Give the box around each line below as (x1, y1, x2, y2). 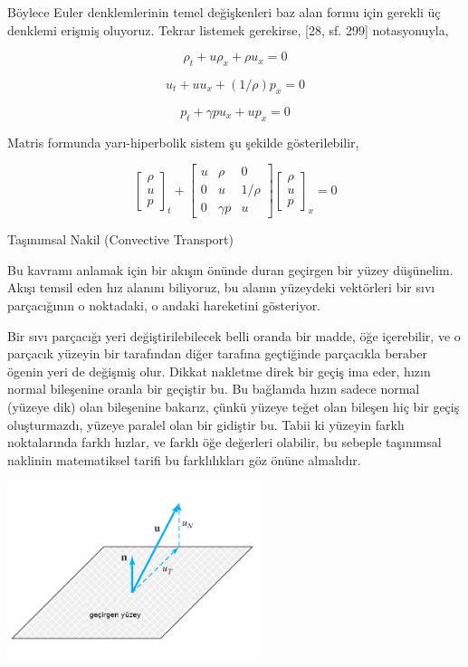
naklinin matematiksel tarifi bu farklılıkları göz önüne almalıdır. (7, 450, 361, 469)
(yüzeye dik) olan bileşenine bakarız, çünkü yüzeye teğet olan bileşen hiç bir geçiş (7, 397, 460, 416)
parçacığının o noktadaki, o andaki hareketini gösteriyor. (7, 296, 321, 315)
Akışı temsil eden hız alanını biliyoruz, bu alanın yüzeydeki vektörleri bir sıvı (7, 278, 435, 297)
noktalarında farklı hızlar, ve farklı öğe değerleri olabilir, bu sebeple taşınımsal (7, 433, 442, 452)
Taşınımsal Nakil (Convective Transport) (7, 230, 234, 249)
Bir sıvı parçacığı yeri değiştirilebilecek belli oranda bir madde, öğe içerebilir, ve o (7, 326, 461, 345)
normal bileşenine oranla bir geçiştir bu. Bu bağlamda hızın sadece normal (7, 379, 420, 398)
